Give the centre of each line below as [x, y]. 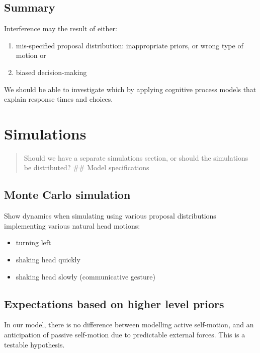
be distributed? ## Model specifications [86, 167]
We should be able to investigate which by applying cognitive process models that [130, 89]
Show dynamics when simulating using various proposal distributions [110, 216]
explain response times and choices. [59, 99]
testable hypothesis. [34, 344]
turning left [33, 242]
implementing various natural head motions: [72, 225]
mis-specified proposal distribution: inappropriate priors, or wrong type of [129, 45]
